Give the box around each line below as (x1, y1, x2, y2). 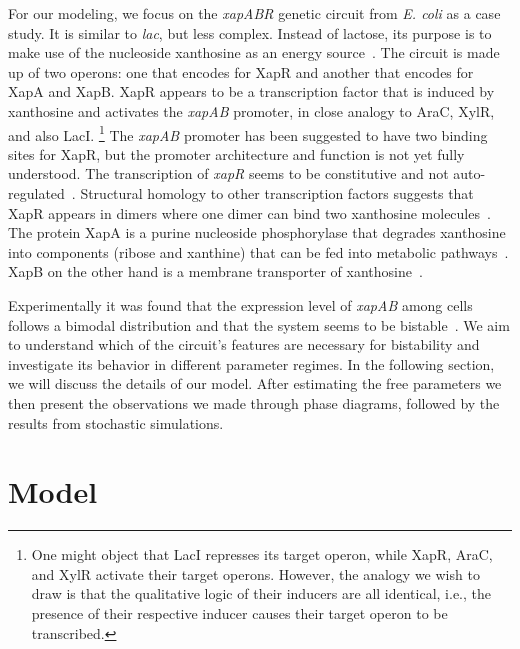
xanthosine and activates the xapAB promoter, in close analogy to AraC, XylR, (8, 100, 495, 121)
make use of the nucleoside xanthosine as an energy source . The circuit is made (8, 42, 500, 63)
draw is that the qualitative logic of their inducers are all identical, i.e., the (31, 583, 492, 604)
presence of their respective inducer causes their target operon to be (31, 603, 448, 624)
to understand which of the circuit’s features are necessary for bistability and (8, 334, 480, 355)
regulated (8, 183, 65, 203)
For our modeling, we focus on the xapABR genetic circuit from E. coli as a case (8, 3, 501, 23)
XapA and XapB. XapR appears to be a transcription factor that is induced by (8, 81, 495, 102)
